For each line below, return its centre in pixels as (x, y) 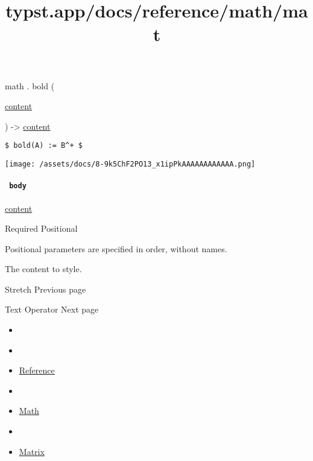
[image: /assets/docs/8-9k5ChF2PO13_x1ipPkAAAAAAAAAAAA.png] (130, 164)
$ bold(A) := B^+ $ (44, 146)
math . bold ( (30, 85)
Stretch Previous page (46, 289)
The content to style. (43, 269)
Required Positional (41, 228)
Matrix (32, 451)
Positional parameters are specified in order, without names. (116, 248)
